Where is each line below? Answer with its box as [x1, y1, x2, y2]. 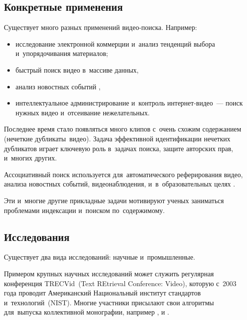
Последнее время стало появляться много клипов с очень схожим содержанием [4, 124, 242, 134]
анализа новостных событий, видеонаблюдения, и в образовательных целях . [4, 179, 235, 189]
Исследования [4, 229, 70, 244]
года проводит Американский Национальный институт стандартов [4, 288, 201, 298]
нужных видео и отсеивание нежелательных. [15, 107, 150, 117]
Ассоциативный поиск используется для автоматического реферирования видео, [4, 169, 243, 179]
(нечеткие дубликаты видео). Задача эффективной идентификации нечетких [4, 133, 231, 143]
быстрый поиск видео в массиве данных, [15, 64, 139, 75]
